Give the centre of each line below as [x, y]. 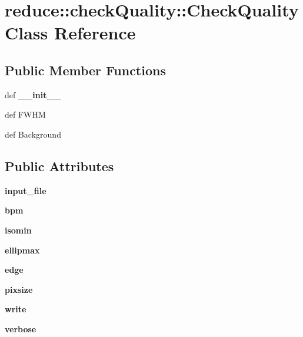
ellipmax [22, 250]
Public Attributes [59, 166]
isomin [18, 230]
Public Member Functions [85, 70]
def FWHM [25, 114]
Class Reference [70, 33]
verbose [21, 328]
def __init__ [33, 94]
